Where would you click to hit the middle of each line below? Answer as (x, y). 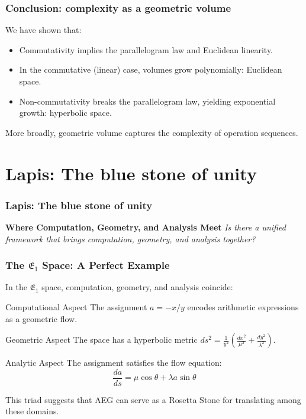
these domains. (32, 411)
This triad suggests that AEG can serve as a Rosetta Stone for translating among (153, 399)
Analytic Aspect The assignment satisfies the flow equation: (114, 363)
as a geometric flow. (41, 318)
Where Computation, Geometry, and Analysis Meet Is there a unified (146, 227)
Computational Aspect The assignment (76, 306)
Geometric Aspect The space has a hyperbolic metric (102, 340)
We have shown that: (44, 30)
